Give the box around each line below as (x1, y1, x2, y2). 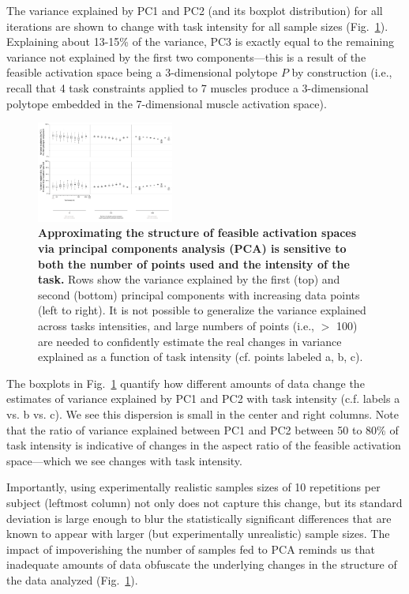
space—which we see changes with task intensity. (6, 452, 242, 468)
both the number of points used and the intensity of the (38, 255, 350, 272)
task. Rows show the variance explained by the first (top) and (38, 271, 340, 288)
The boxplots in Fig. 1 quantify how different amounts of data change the (6, 374, 365, 391)
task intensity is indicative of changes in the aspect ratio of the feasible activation (6, 437, 401, 453)
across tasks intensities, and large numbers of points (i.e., (38, 318, 314, 334)
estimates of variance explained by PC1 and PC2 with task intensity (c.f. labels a (6, 390, 400, 407)
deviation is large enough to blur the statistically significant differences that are (6, 509, 392, 526)
